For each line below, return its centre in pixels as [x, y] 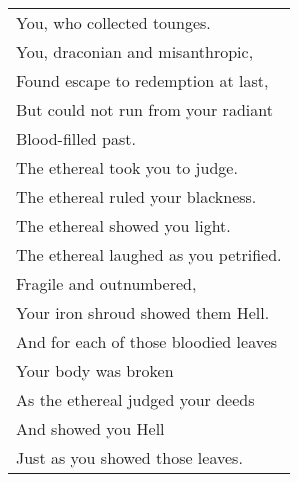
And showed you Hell [90, 428]
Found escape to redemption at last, [142, 80]
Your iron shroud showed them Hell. [143, 312]
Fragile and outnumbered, [106, 283]
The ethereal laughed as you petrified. [149, 254]
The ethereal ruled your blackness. [136, 196]
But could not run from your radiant [144, 109]
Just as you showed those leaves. [129, 457]
